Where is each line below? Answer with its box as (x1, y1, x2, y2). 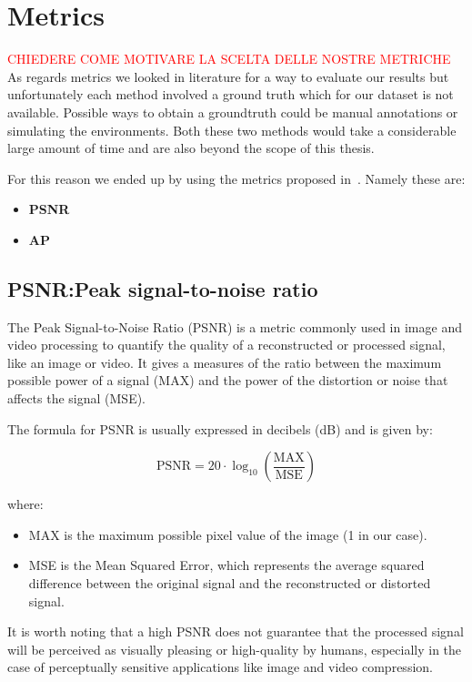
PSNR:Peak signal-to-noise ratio (7, 274, 318, 302)
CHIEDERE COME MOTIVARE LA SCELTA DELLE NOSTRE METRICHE (7, 49, 451, 68)
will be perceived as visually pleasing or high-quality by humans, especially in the (7, 639, 462, 658)
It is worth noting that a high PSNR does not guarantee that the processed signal (7, 622, 464, 641)
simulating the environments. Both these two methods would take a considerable (7, 120, 457, 139)
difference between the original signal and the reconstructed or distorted (28, 574, 431, 593)
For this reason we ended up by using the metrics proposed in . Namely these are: (7, 168, 466, 188)
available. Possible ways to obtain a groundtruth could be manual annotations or (7, 102, 458, 121)
